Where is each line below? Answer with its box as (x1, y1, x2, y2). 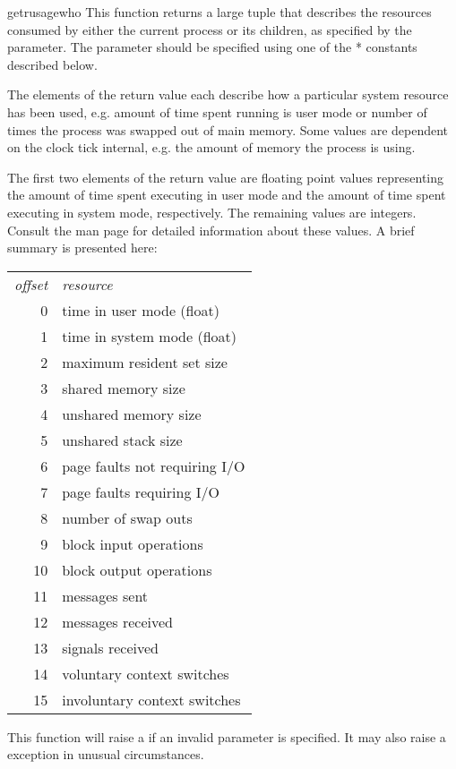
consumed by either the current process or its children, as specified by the (7, 20, 412, 38)
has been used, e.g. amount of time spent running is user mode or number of (7, 102, 427, 121)
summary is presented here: (7, 238, 158, 257)
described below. (7, 55, 98, 73)
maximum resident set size (62, 351, 228, 372)
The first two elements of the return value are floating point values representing (7, 167, 444, 186)
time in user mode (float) (62, 299, 219, 320)
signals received (62, 637, 159, 658)
